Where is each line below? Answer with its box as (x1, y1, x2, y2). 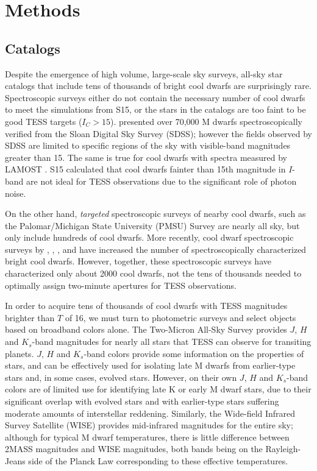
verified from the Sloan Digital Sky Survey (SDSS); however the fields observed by (5, 127, 312, 140)
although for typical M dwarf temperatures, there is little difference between (5, 430, 290, 443)
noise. (5, 186, 26, 199)
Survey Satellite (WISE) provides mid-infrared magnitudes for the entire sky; (5, 419, 293, 431)
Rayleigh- (265, 442, 301, 455)
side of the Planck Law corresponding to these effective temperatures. (28, 454, 288, 467)
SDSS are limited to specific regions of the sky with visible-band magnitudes (5, 139, 291, 152)
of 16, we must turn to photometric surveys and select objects (65, 311, 296, 324)
